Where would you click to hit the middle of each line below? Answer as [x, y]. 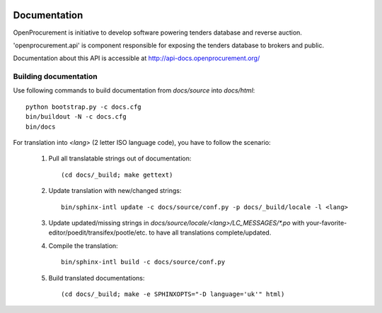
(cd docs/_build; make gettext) [117, 175]
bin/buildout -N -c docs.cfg [76, 117]
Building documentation [56, 76]
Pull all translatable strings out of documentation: [120, 158]
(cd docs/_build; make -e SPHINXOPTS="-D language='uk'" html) [173, 294]
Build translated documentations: [97, 278]
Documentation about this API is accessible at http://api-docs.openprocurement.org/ [137, 58]
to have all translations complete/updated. [210, 232]
